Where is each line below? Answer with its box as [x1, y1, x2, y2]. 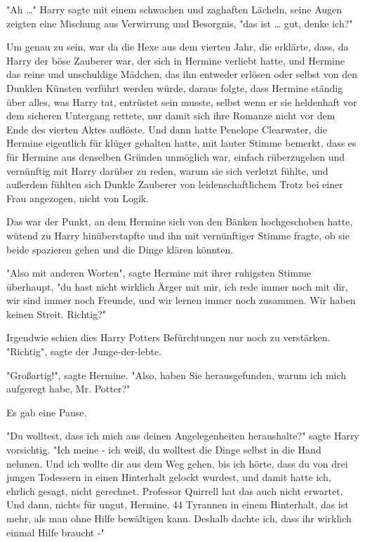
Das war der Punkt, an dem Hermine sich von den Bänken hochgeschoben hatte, [6, 214, 353, 229]
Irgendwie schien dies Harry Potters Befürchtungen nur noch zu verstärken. [6, 330, 331, 345]
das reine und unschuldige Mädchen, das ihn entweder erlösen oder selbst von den [6, 67, 357, 81]
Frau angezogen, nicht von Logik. [6, 190, 150, 205]
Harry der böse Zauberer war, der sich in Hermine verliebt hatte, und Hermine [6, 53, 345, 67]
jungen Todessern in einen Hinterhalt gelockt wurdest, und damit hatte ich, [6, 470, 331, 484]
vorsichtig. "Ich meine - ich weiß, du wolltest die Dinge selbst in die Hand [6, 442, 321, 457]
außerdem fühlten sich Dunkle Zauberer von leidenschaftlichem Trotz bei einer [6, 177, 343, 192]
